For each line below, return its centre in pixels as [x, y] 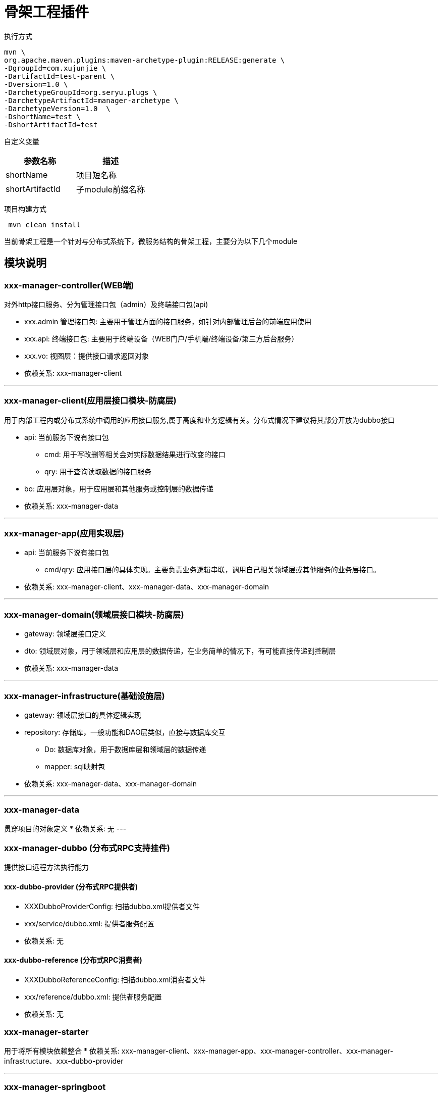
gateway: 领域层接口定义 [65, 634]
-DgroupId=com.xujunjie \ [55, 68]
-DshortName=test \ [42, 116]
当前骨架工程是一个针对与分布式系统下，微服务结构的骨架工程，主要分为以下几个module [151, 241]
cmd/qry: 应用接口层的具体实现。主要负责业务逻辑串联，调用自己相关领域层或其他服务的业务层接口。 [212, 570]
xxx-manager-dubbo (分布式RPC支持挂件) [87, 848]
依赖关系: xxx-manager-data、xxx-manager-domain [111, 783]
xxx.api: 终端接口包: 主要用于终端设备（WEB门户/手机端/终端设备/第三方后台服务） [161, 338]
